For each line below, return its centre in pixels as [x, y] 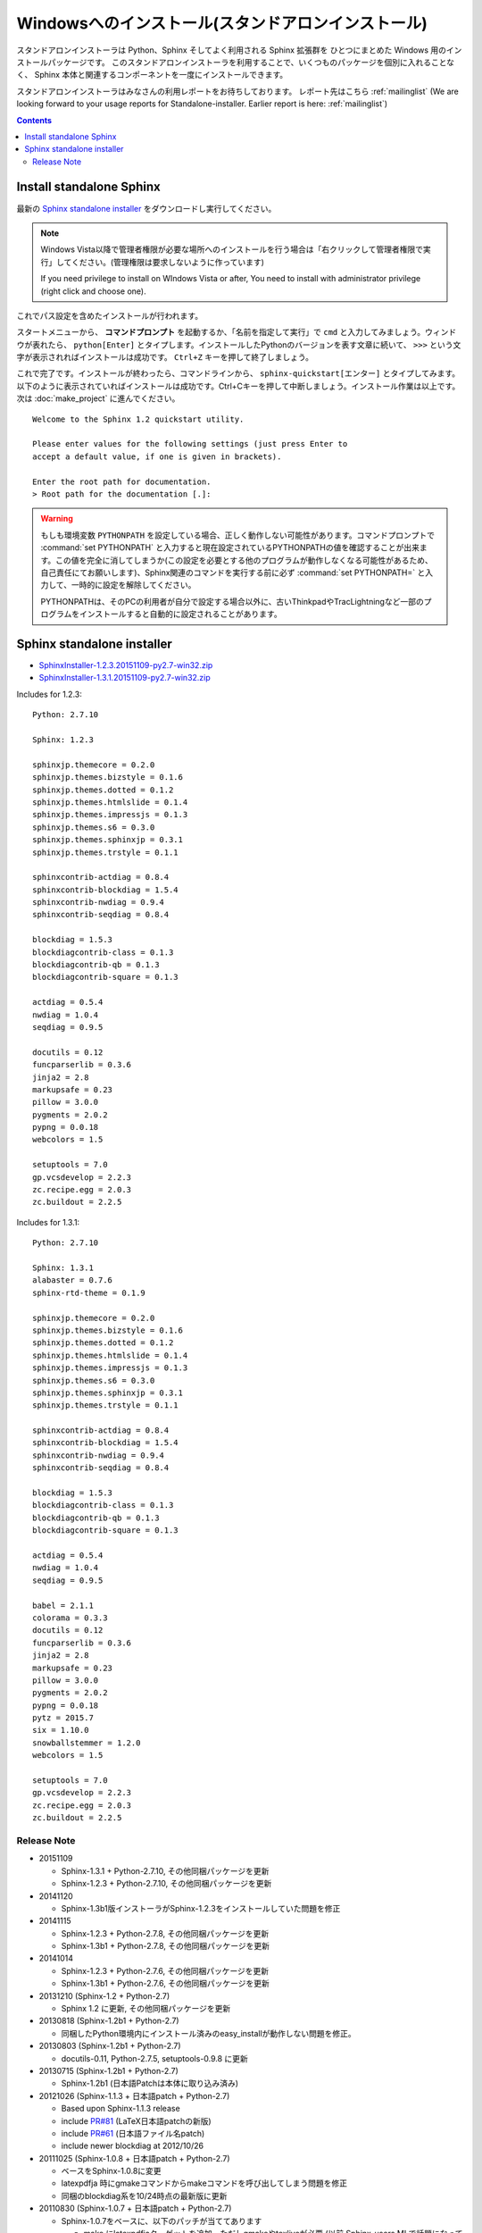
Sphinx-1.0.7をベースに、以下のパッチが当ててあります [162, 2220]
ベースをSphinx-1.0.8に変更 [111, 2171]
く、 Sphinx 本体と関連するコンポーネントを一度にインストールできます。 [152, 75]
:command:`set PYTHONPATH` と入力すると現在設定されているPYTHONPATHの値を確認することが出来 [230, 548]
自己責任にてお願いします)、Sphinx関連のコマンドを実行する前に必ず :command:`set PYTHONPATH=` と [233, 573]
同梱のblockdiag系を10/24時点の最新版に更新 [144, 2195]
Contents [34, 120]
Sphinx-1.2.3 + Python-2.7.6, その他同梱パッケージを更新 [165, 1970]
